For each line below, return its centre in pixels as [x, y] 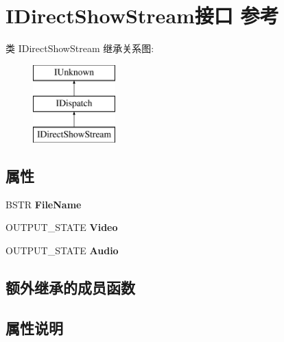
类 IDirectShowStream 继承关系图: [80, 48]
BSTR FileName [44, 204]
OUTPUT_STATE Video [62, 227]
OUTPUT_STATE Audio [62, 251]
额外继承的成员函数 [70, 288]
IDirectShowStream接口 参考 [142, 15]
